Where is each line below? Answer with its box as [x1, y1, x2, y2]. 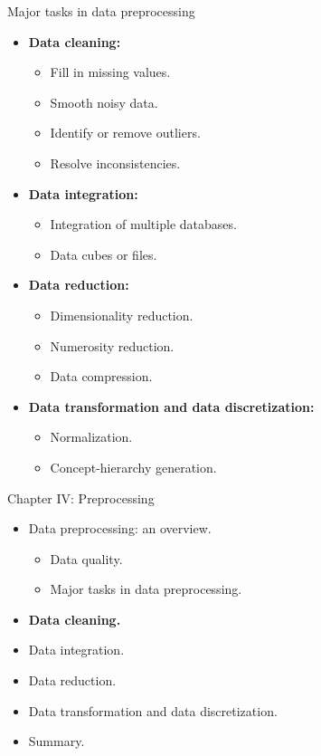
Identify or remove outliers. [50, 123, 201, 142]
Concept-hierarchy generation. [50, 457, 217, 476]
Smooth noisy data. [50, 92, 158, 111]
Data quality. [50, 549, 123, 568]
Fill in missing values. [50, 62, 171, 81]
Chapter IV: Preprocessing [7, 488, 155, 507]
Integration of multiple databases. [50, 215, 237, 234]
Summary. [28, 732, 85, 751]
